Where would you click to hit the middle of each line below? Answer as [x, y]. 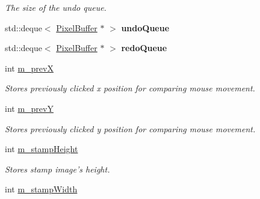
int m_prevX [29, 68]
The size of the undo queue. [56, 7]
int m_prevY [29, 108]
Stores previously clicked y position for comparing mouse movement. [130, 128]
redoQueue [144, 48]
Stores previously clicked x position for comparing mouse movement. [130, 88]
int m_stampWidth [41, 189]
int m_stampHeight [42, 149]
